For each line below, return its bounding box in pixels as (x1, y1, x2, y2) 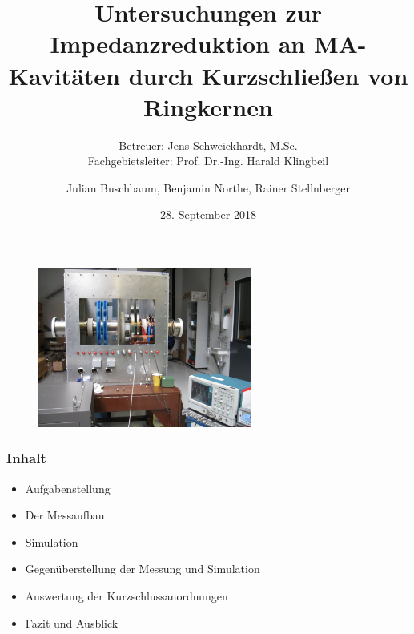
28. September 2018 (160, 206, 256, 223)
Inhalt (6, 448, 46, 468)
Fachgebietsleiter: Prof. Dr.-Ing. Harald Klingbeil (87, 152, 329, 169)
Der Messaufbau (25, 507, 105, 523)
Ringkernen (143, 90, 273, 123)
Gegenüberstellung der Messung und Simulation (25, 560, 260, 577)
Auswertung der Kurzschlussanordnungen (25, 588, 228, 604)
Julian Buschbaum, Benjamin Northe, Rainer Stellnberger (66, 179, 351, 196)
